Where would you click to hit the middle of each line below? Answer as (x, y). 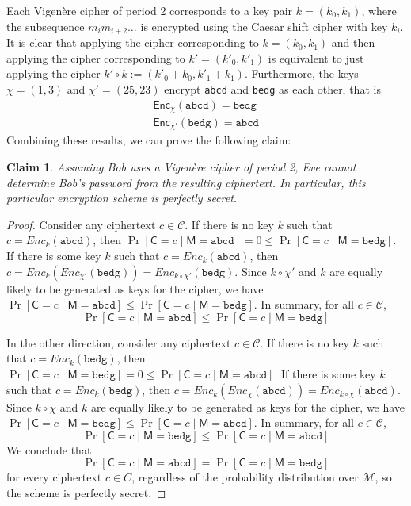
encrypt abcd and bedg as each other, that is (272, 88)
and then (353, 42)
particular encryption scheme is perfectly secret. (122, 198)
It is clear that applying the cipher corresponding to (133, 42)
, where (379, 10)
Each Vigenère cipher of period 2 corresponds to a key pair (150, 10)
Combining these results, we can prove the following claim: (149, 140)
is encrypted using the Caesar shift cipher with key (264, 26)
